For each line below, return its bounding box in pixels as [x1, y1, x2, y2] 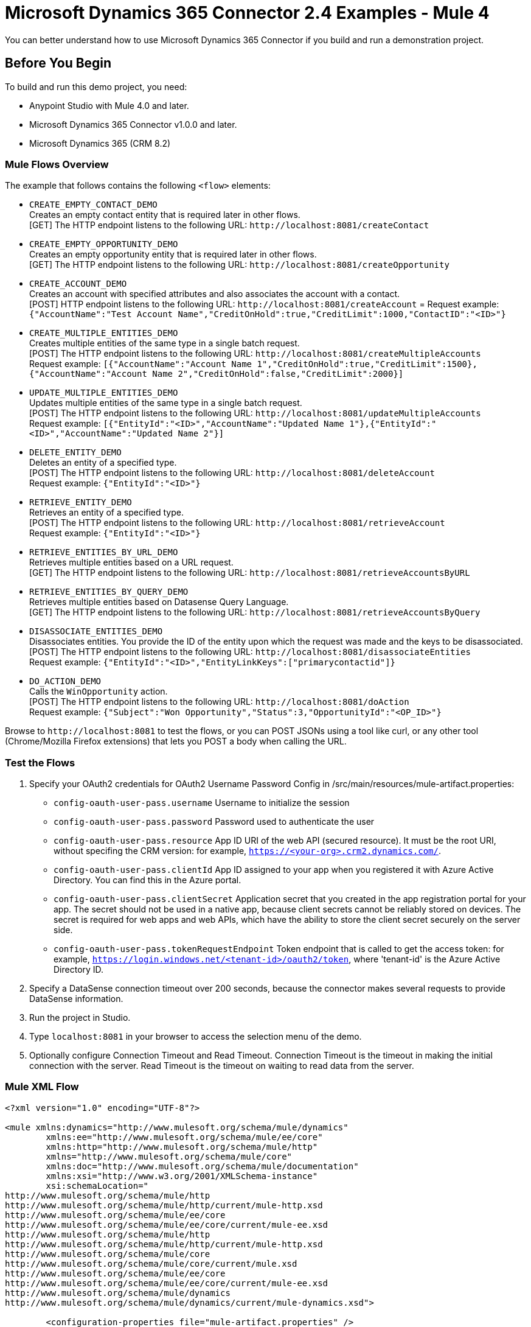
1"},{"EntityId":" [349, 419, 437, 429]
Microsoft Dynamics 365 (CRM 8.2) [29, 138, 171, 149]
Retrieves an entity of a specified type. [29, 507, 184, 518]
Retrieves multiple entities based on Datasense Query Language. [29, 597, 289, 607]
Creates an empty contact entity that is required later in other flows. [29, 209, 300, 220]
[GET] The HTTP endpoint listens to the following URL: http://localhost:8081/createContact [29, 220, 429, 231]
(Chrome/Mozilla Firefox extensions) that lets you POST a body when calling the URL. [5, 736, 347, 747]
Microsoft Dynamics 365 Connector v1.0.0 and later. [29, 119, 237, 130]
